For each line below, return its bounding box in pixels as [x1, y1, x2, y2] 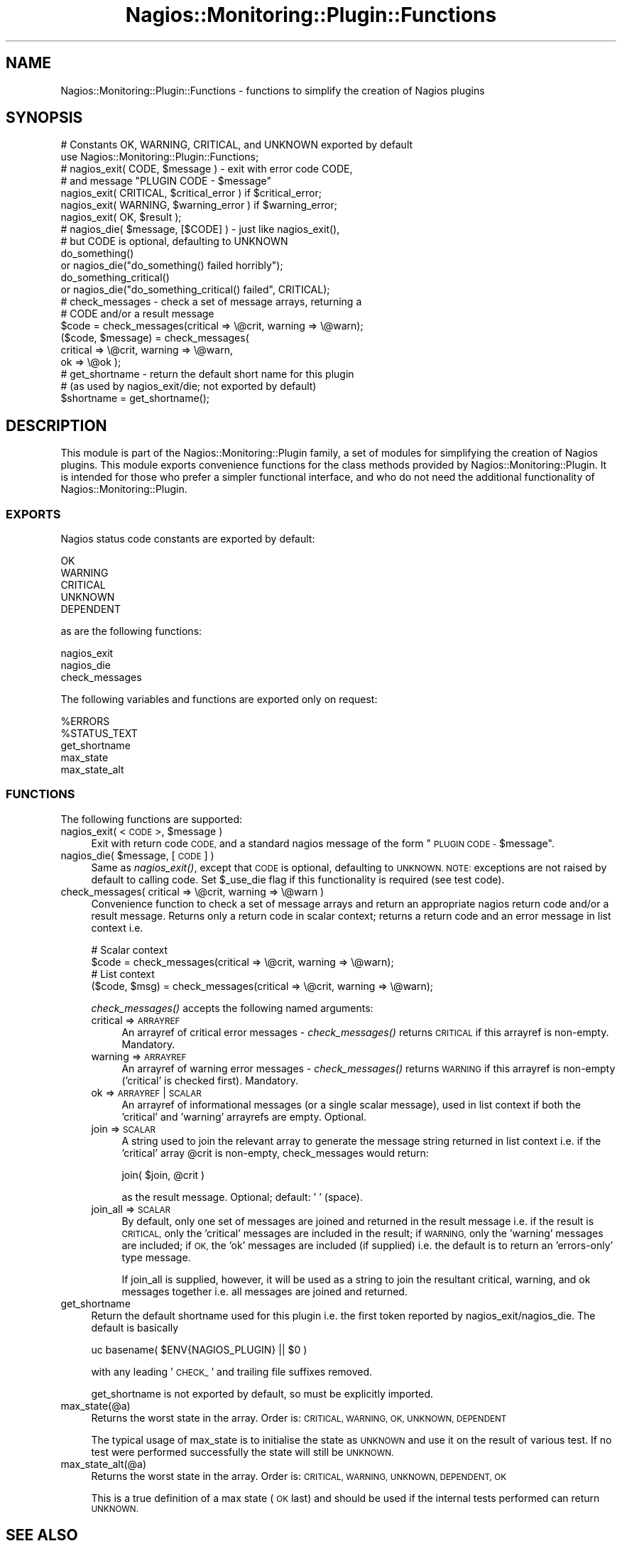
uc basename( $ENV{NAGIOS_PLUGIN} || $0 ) [91, 1343, 307, 1356]
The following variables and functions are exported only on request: [60, 693, 378, 706]
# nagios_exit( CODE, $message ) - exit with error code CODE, [60, 163, 353, 175]
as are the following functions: [60, 625, 202, 638]
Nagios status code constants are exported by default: [60, 533, 315, 545]
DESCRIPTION [6, 416, 107, 435]
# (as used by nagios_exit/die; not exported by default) [60, 380, 317, 393]
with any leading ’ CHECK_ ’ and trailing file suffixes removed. [91, 1365, 373, 1378]
